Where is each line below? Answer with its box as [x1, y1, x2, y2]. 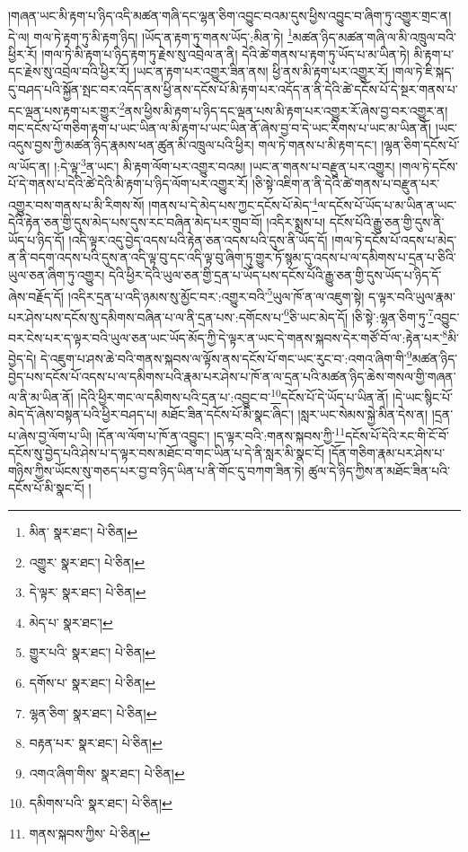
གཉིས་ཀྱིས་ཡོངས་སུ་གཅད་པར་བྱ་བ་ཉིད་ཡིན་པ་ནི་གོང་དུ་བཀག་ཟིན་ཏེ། [8, 461, 305, 479]
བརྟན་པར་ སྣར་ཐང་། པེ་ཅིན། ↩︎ [29, 733, 163, 752]
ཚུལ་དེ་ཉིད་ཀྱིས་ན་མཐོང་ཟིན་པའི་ [308, 461, 450, 479]
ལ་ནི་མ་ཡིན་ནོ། [8, 387, 74, 406]
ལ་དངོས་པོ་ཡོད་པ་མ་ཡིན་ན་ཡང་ [317, 195, 457, 214]
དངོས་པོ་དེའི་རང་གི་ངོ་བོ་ [345, 426, 449, 444]
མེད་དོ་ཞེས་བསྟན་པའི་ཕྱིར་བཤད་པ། [8, 405, 158, 424]
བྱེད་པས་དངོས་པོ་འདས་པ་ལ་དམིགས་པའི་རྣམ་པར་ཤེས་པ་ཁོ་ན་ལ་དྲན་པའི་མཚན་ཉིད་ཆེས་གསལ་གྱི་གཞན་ [8, 366, 456, 385]
